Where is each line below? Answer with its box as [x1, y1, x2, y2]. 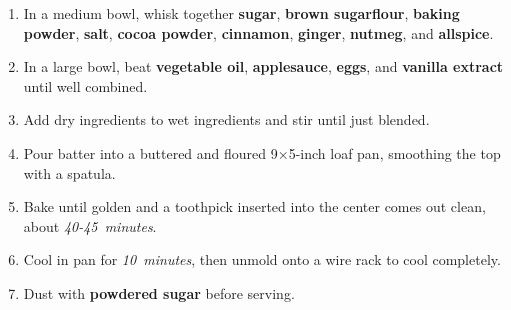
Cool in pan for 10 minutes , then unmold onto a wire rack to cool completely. [23, 249, 501, 270]
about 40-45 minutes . [23, 215, 157, 236]
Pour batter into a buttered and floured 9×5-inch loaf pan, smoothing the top [23, 142, 501, 163]
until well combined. [23, 75, 148, 96]
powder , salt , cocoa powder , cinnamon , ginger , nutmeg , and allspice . [23, 22, 494, 43]
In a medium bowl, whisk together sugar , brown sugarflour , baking [23, 3, 460, 23]
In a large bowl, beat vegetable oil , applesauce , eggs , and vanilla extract [23, 56, 504, 77]
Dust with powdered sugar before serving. [23, 282, 295, 303]
